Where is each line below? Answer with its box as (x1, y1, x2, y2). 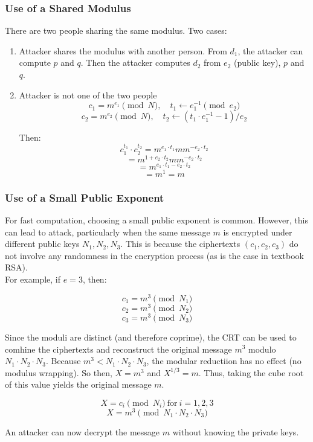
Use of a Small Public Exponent (5, 190, 164, 205)
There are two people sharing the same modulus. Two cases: (5, 24, 227, 37)
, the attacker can (237, 44, 303, 57)
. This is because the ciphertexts (120, 237, 240, 250)
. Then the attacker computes (80, 56, 190, 69)
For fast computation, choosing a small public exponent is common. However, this (5, 214, 308, 226)
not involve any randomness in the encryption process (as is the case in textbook (5, 249, 304, 261)
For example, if (5, 273, 61, 286)
